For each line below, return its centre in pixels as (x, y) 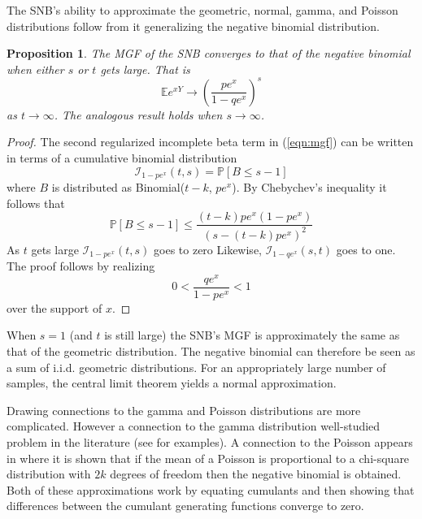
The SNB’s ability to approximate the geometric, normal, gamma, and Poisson (202, 10)
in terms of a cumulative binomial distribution (122, 158)
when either (35, 69)
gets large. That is (145, 69)
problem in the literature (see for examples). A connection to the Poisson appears (210, 442)
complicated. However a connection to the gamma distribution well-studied (194, 426)
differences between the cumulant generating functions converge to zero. (185, 506)
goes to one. (366, 249)
